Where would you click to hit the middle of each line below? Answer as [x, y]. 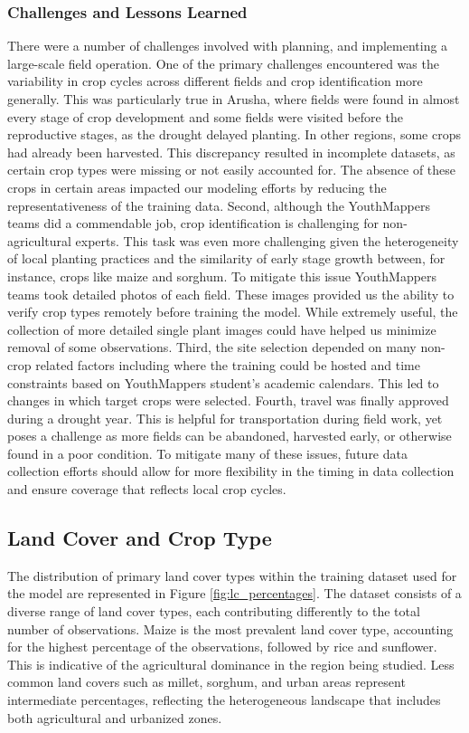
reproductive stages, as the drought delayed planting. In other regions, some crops [234, 134]
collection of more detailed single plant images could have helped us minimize [222, 329]
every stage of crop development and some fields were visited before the [205, 116]
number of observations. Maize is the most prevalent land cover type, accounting [230, 628]
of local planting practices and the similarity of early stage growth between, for [226, 258]
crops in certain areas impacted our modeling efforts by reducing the [197, 187]
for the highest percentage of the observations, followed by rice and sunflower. [222, 647]
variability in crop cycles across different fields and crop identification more [215, 81]
